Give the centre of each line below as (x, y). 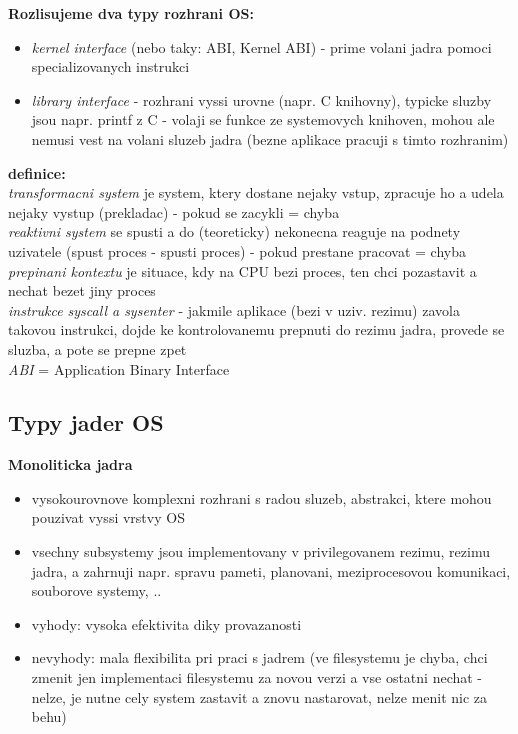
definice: (37, 172)
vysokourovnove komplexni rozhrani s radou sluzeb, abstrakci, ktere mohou (261, 497)
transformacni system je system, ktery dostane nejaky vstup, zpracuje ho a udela (256, 192)
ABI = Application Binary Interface (119, 368)
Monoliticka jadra (70, 464)
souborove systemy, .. (96, 590)
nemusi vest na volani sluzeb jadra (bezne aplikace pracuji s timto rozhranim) (270, 138)
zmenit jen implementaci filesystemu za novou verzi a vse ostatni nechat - (257, 677)
